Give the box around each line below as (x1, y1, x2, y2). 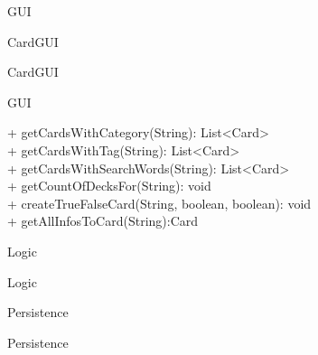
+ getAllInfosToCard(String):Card (7, 211, 199, 230)
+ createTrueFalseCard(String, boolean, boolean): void (7, 193, 312, 212)
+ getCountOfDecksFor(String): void (7, 176, 211, 195)
